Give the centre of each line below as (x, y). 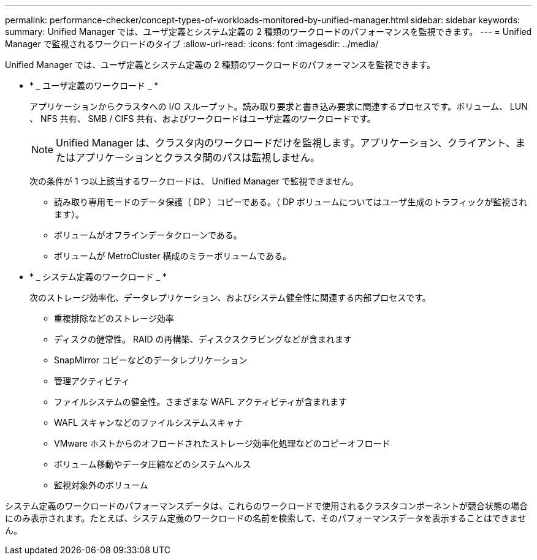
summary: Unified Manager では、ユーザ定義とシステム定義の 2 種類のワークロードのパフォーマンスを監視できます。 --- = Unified (268, 32)
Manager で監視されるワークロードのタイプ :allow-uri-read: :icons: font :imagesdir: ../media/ (192, 44)
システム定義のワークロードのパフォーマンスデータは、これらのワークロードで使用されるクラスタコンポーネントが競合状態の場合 (267, 506)
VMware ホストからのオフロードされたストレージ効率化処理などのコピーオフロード (222, 443)
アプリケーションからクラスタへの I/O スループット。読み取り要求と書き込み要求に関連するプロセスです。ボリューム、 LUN (279, 106)
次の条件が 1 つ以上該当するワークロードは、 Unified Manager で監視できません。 (194, 181)
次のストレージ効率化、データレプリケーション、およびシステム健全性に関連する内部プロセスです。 (230, 297)
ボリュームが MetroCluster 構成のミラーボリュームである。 (173, 256)
